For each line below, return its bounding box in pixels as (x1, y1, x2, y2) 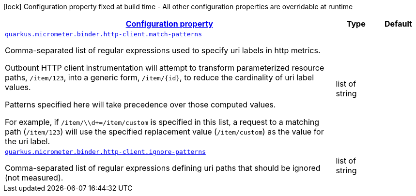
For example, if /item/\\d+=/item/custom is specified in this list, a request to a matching (5, 117, 320, 127)
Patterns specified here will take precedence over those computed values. (5, 100, 276, 109)
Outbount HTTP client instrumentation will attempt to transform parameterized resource (5, 63, 324, 73)
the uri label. (5, 136, 50, 146)
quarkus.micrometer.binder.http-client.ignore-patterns (5, 148, 206, 155)
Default (384, 19, 412, 29)
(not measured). (5, 173, 63, 182)
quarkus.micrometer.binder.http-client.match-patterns (5, 30, 202, 38)
